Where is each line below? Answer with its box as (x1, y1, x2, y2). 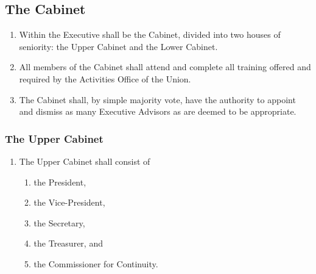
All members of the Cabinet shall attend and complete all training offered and (19, 60, 311, 73)
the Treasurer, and (33, 237, 103, 250)
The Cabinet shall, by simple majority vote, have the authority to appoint (19, 93, 296, 106)
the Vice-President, (33, 196, 105, 209)
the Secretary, (33, 216, 85, 229)
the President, (33, 175, 86, 188)
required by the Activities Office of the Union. (19, 72, 191, 85)
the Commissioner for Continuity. (33, 257, 158, 270)
